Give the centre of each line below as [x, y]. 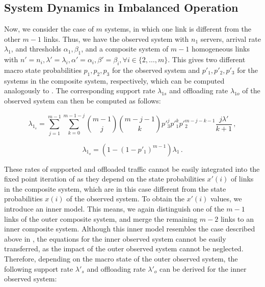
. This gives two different [207, 59]
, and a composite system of [125, 49]
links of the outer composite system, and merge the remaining [101, 218]
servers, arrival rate [231, 38]
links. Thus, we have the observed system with [116, 38]
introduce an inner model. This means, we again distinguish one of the [114, 209]
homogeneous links [221, 49]
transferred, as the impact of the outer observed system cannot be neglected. [124, 249]
